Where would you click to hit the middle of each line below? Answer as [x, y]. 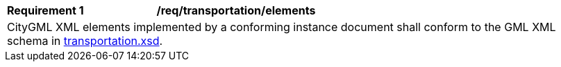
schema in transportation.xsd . [85, 41]
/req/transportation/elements [236, 10]
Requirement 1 [45, 10]
